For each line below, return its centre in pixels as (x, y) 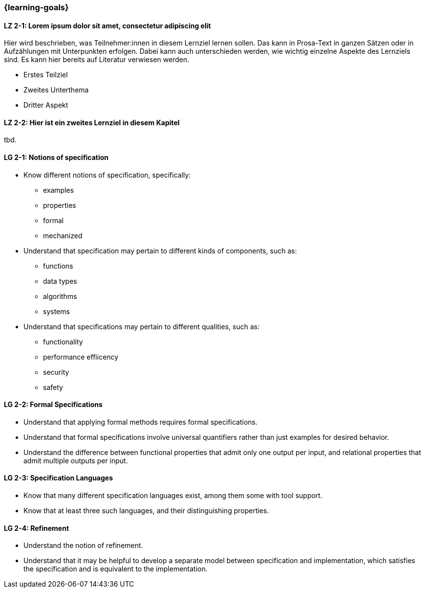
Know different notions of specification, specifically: (107, 175)
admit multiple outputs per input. (76, 460)
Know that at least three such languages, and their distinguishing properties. (146, 511)
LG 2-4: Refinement (37, 528)
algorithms (60, 296)
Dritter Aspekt (46, 105)
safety (53, 387)
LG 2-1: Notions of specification (56, 158)
